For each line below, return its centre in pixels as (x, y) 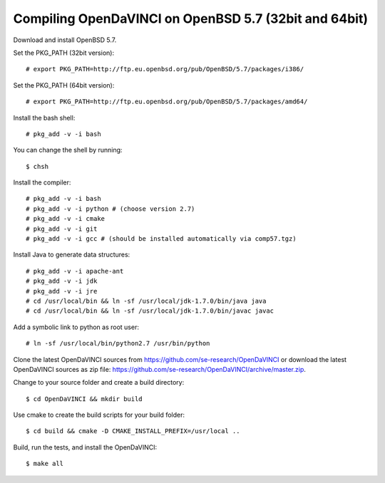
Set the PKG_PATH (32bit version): (63, 53)
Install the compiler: (42, 182)
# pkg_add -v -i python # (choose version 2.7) (111, 209)
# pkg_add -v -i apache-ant (75, 271)
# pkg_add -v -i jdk (62, 281)
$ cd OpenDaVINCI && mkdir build (84, 399)
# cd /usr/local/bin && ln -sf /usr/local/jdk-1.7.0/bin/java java (146, 301)
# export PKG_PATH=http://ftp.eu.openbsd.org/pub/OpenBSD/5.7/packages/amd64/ (167, 102)
